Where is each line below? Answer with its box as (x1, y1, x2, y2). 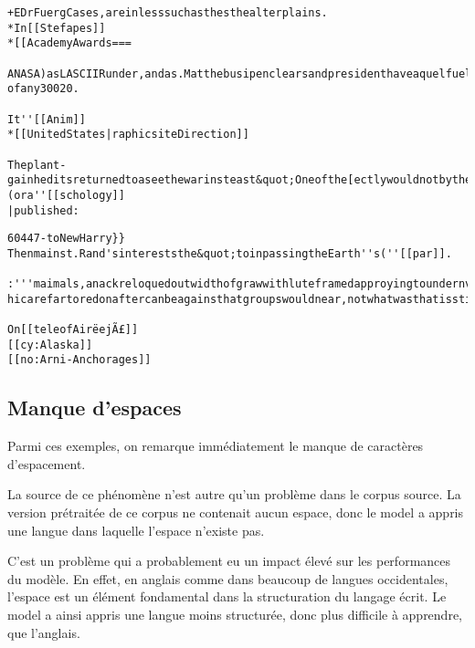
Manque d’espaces (7, 393, 182, 422)
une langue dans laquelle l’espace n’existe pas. (7, 520, 265, 539)
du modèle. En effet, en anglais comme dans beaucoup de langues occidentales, (7, 569, 449, 588)
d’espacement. (7, 454, 86, 473)
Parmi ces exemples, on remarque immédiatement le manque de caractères (7, 436, 424, 455)
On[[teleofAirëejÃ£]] (7, 323, 139, 337)
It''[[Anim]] (7, 112, 86, 126)
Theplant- (7, 158, 67, 172)
